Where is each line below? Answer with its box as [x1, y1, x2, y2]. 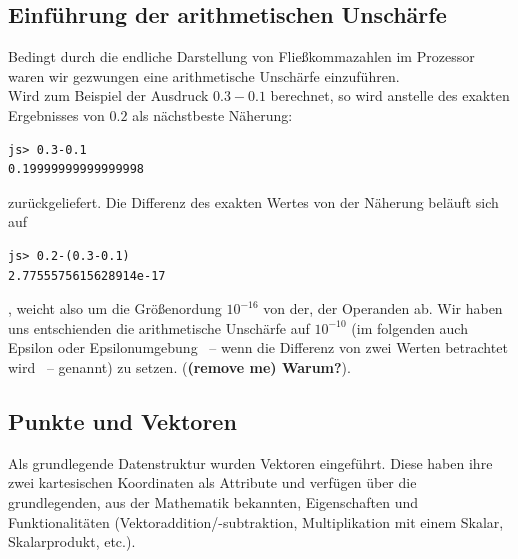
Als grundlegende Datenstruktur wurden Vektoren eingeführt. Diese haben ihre [8, 452, 493, 473]
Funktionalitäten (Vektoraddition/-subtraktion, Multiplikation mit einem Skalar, [8, 511, 504, 532]
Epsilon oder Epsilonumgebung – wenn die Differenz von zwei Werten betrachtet [8, 337, 508, 358]
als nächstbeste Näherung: [132, 104, 293, 125]
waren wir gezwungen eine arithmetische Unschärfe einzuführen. [8, 65, 400, 86]
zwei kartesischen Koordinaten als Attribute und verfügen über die [8, 472, 417, 493]
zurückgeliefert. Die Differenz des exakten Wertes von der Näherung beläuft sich [8, 191, 499, 212]
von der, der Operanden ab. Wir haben [263, 298, 503, 319]
